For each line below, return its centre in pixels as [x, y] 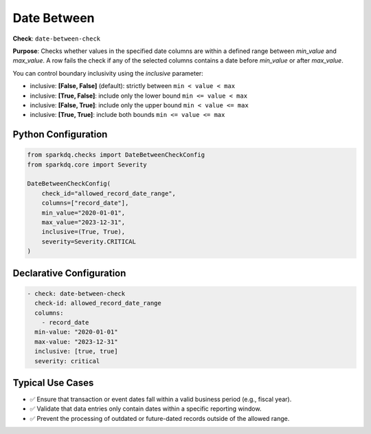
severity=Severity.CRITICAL [89, 241]
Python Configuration [60, 134]
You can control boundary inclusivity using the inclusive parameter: [108, 73]
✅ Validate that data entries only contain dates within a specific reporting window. [146, 409]
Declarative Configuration [69, 273]
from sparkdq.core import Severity [87, 164]
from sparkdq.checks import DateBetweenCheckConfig [116, 155]
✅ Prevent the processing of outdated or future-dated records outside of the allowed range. [160, 418]
